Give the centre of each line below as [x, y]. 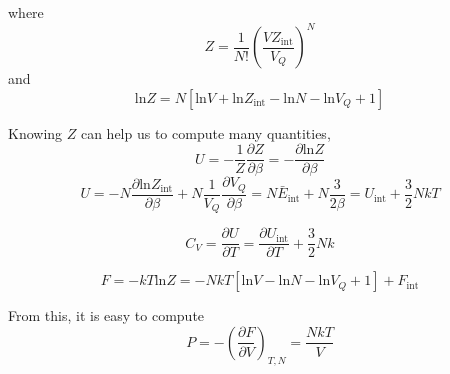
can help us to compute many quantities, [205, 132]
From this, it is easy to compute [106, 315]
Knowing [35, 132]
